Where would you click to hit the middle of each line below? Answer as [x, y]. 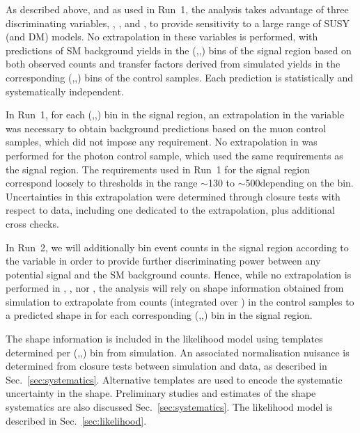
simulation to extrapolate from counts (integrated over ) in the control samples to [180, 301]
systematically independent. [65, 91]
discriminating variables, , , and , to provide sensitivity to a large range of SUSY [178, 23]
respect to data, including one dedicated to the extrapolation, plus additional [170, 210]
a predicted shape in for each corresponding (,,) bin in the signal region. [159, 315]
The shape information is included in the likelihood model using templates [164, 339]
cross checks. [32, 223]
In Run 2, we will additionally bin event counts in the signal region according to [177, 247]
